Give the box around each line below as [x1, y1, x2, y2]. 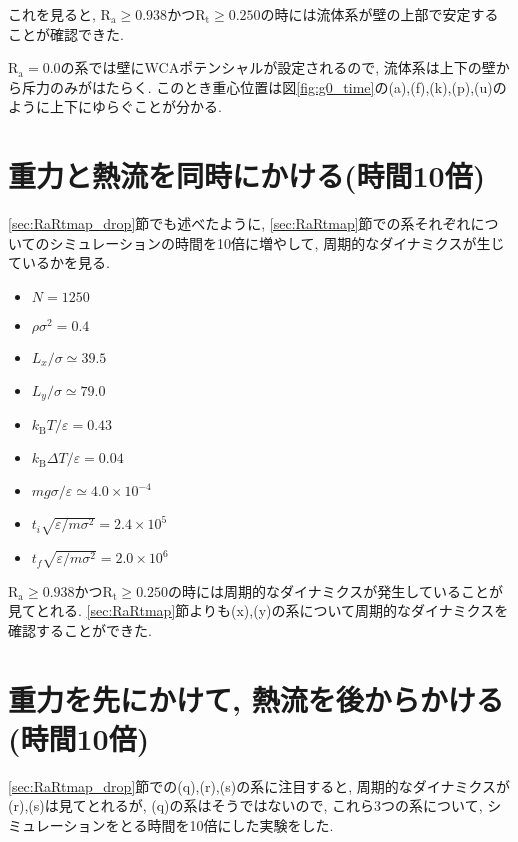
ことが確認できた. [8, 23, 124, 44]
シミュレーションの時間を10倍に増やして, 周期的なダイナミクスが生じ [49, 232, 505, 253]
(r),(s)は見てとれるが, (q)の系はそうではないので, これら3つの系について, [8, 795, 483, 816]
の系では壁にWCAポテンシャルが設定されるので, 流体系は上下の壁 [60, 57, 496, 78]
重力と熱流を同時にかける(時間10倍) [8, 155, 486, 196]
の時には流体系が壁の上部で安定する [260, 4, 499, 24]
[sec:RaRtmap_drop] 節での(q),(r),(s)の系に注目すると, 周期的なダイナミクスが [8, 775, 511, 796]
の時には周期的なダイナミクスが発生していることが [168, 580, 503, 601]
